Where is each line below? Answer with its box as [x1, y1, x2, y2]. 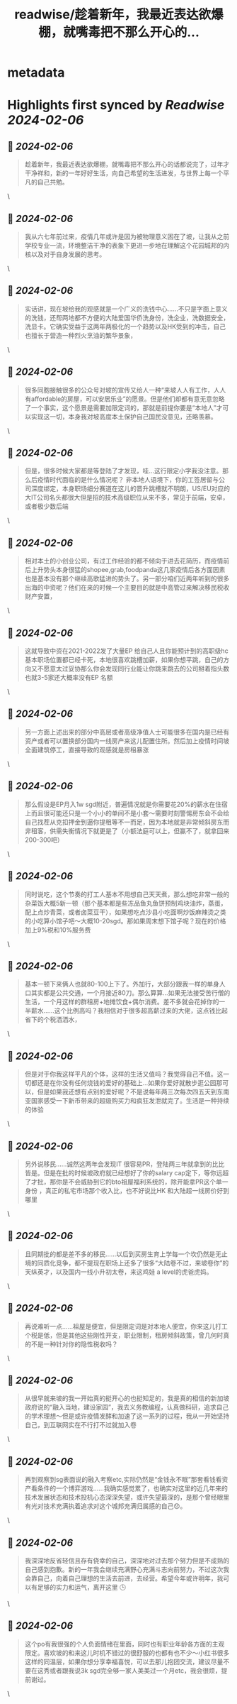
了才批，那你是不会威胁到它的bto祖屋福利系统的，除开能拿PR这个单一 [24, 1177, 229, 1186]
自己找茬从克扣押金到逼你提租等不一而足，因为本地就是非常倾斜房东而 [24, 818, 230, 826]
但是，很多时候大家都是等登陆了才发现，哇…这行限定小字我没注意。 [24, 466, 223, 476]
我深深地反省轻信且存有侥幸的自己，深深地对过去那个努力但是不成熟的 [24, 1556, 230, 1565]
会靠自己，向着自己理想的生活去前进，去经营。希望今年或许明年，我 [24, 1574, 224, 1583]
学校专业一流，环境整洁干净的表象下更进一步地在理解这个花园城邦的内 [24, 241, 230, 249]
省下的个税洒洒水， [24, 1016, 81, 1024]
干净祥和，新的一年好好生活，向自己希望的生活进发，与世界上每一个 [24, 169, 224, 177]
